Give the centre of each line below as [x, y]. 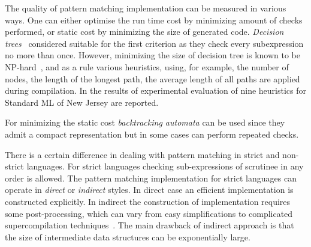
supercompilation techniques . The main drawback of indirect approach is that [150, 225]
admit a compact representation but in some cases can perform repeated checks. [152, 134]
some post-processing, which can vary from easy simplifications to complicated [149, 213]
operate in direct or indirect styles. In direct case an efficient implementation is [149, 190]
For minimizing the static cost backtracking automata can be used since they [145, 122]
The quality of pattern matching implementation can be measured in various [146, 8]
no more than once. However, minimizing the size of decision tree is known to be [153, 55]
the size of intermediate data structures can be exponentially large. [128, 236]
